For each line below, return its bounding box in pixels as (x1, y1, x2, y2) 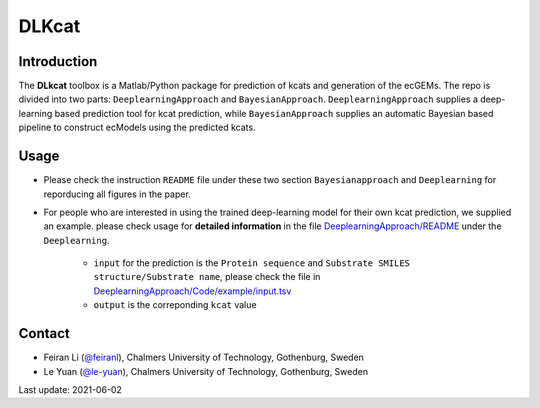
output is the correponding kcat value (93, 299, 257, 311)
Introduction (18, 53, 98, 70)
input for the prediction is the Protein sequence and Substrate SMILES (93, 257, 410, 269)
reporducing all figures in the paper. (43, 188, 192, 200)
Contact (18, 325, 70, 342)
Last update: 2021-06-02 (18, 383, 122, 395)
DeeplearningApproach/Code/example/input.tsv (93, 285, 292, 297)
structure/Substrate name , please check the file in (93, 271, 321, 283)
